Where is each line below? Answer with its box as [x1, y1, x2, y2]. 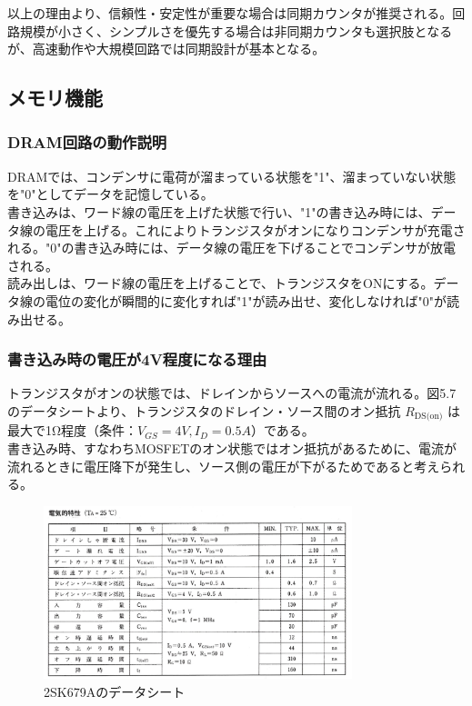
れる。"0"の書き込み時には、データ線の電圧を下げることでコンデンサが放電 [7, 238, 457, 257]
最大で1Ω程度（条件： [7, 421, 138, 440]
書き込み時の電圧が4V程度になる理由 [7, 348, 267, 371]
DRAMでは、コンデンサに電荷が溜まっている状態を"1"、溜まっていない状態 [7, 166, 457, 185]
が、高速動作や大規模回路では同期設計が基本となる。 [7, 39, 326, 58]
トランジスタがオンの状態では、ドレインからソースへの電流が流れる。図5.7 [7, 383, 457, 403]
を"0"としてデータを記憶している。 [7, 184, 214, 204]
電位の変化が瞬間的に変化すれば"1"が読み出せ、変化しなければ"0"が [45, 291, 447, 310]
